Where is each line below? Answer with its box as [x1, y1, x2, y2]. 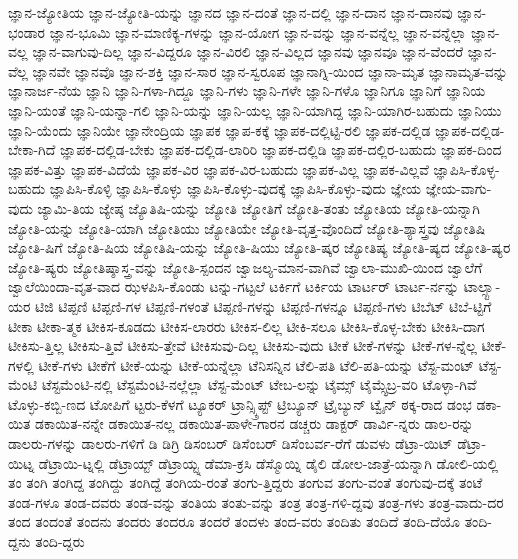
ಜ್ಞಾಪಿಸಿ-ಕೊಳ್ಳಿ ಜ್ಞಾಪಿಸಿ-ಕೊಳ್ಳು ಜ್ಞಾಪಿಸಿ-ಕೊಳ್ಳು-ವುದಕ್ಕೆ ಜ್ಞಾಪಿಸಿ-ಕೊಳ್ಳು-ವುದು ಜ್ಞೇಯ [49, 178, 422, 199]
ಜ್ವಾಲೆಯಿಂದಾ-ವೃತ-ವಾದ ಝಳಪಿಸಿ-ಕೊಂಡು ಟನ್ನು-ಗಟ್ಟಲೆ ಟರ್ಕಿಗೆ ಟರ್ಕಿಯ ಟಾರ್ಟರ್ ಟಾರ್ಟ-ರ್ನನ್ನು [8, 276, 460, 297]
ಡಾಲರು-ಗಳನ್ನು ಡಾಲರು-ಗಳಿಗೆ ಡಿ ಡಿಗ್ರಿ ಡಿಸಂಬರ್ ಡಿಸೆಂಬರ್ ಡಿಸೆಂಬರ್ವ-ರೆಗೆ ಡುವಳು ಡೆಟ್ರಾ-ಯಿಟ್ [8, 433, 453, 454]
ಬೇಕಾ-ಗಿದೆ [8, 139, 56, 160]
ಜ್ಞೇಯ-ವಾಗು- [425, 178, 492, 199]
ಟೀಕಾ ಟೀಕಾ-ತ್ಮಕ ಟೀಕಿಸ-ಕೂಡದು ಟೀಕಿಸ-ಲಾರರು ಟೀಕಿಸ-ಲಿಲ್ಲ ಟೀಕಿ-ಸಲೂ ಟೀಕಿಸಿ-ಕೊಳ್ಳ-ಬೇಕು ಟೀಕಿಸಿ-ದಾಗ [8, 315, 485, 336]
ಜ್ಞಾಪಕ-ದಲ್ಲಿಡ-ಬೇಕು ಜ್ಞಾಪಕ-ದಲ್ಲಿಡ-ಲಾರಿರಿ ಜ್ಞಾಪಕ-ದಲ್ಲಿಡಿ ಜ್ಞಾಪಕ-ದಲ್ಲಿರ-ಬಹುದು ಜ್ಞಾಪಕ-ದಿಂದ [59, 139, 502, 160]
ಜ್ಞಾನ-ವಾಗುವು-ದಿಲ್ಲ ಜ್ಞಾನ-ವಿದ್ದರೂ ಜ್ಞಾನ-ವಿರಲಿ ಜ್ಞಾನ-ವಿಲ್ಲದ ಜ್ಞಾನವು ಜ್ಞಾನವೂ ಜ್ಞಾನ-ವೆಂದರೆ [32, 41, 464, 62]
